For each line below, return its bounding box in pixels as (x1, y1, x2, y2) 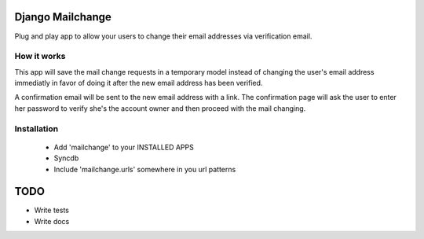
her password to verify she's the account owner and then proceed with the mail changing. (14, 103, 306, 113)
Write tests (34, 205, 70, 215)
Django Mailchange (14, 10, 111, 24)
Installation (14, 123, 59, 134)
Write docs (34, 216, 70, 226)
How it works (14, 51, 66, 62)
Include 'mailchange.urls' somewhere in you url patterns (53, 164, 236, 174)
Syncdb (53, 153, 79, 163)
